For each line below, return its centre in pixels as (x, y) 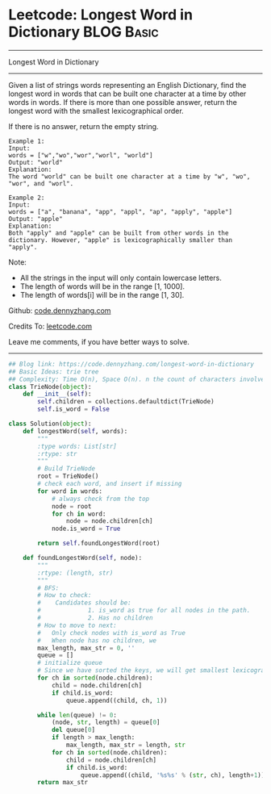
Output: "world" (35, 162)
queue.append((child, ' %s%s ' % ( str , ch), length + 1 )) (173, 775)
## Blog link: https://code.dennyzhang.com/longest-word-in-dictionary (131, 364)
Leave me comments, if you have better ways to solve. (99, 341)
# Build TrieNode (66, 469)
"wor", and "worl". (41, 183)
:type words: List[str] (77, 446)
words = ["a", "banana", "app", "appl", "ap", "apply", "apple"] (120, 211)
